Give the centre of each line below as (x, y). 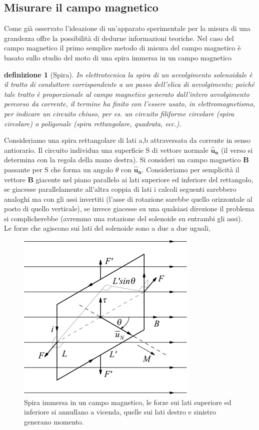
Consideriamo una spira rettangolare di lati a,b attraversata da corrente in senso (127, 140)
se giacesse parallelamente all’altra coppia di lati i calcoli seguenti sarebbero (120, 189)
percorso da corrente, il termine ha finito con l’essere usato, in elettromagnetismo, (130, 104)
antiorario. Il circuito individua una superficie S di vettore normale (106, 150)
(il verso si (237, 150)
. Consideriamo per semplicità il (190, 169)
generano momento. (54, 421)
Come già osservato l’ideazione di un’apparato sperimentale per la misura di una (127, 28)
